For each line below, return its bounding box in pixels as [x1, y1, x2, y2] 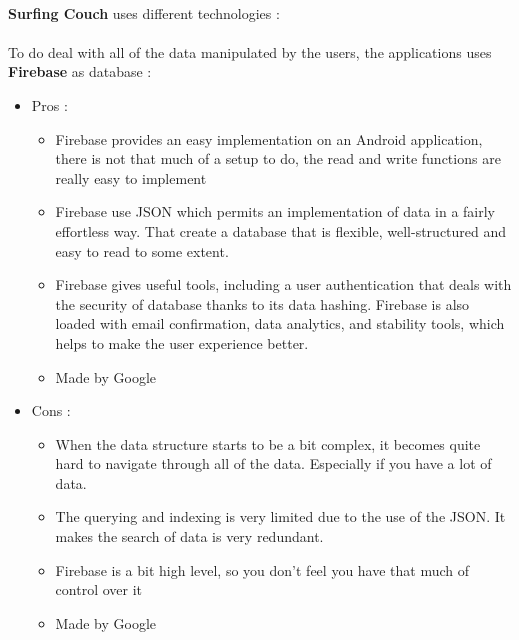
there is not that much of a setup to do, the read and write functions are [55, 148, 501, 169]
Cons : [31, 400, 71, 421]
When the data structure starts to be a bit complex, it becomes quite [55, 433, 481, 454]
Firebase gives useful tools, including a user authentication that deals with [55, 274, 512, 295]
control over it [55, 579, 143, 600]
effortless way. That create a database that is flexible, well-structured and [55, 220, 507, 241]
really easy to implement [55, 167, 207, 188]
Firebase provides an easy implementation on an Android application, [55, 128, 483, 149]
